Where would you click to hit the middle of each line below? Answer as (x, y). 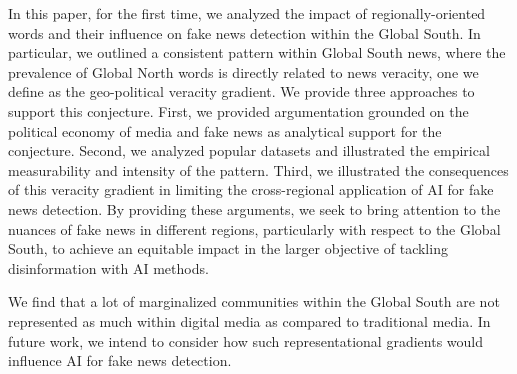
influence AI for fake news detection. (120, 360)
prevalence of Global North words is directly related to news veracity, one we (243, 71)
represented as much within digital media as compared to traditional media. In (249, 320)
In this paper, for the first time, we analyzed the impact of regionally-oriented (247, 13)
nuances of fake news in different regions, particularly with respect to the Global (254, 228)
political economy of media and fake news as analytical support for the (225, 130)
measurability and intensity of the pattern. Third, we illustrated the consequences (258, 169)
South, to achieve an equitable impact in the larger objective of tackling (228, 248)
